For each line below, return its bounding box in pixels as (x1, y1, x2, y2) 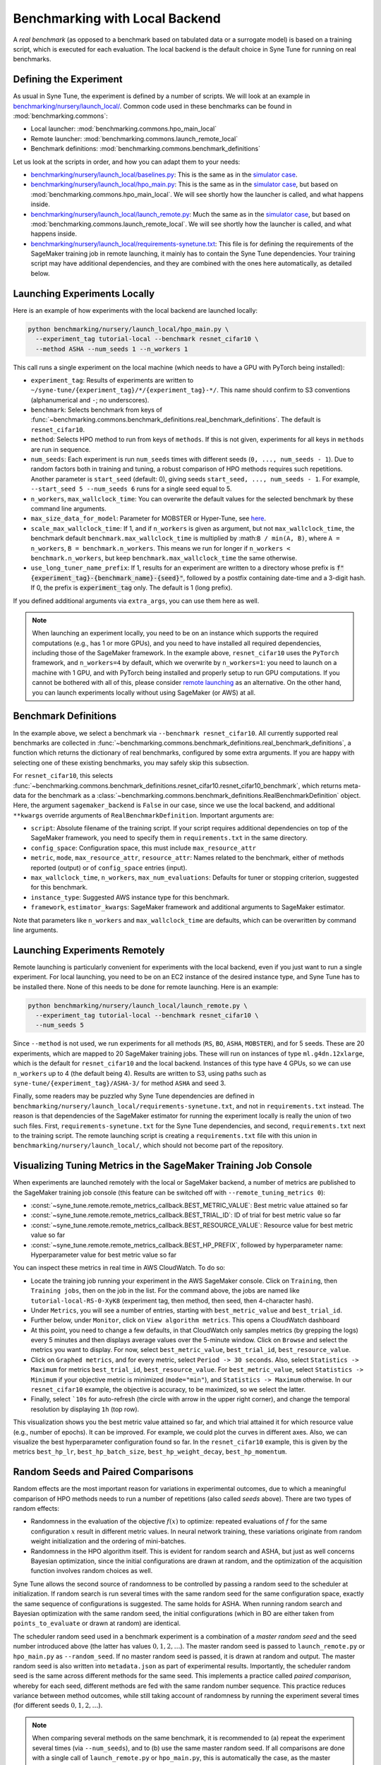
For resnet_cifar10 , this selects (13, 772, 113, 780)
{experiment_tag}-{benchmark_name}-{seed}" (30, 574, 183, 582)
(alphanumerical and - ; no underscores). (30, 395, 150, 404)
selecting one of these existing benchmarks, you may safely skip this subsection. (13, 758, 250, 767)
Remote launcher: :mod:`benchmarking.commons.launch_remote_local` (30, 134, 238, 143)
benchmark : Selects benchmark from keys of (30, 406, 162, 414)
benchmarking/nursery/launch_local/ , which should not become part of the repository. (13, 1141, 284, 1150)
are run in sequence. (30, 445, 91, 453)
